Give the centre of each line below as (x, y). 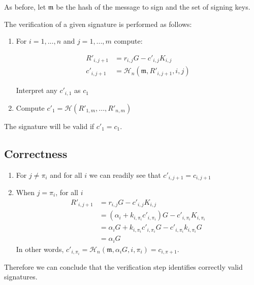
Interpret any (37, 90)
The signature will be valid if (49, 126)
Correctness (36, 153)
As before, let (25, 7)
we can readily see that (125, 175)
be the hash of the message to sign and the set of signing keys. (153, 7)
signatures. (21, 277)
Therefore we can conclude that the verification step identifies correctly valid (123, 266)
